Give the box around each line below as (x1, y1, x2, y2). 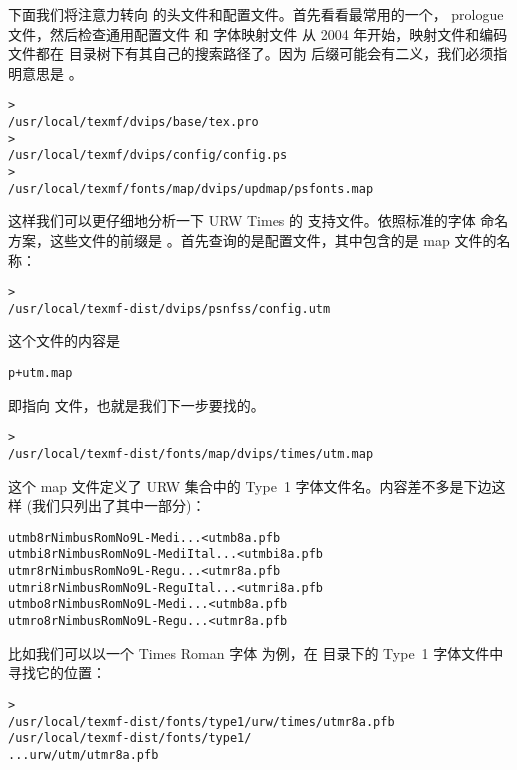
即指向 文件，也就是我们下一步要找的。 (8, 394, 265, 415)
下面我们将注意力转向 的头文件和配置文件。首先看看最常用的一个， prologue (8, 4, 504, 24)
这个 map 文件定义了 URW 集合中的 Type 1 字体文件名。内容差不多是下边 (8, 475, 492, 496)
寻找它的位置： (8, 662, 106, 683)
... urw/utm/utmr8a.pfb (8, 747, 159, 762)
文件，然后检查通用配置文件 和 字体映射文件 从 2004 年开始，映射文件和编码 (8, 23, 508, 44)
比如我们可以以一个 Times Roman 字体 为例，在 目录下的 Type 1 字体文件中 (8, 642, 504, 663)
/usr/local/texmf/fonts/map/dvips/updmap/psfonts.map (8, 181, 374, 196)
